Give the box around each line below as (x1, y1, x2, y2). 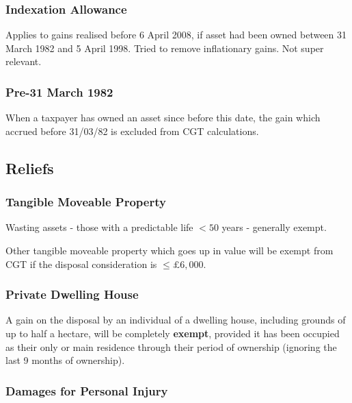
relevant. (5, 54, 42, 69)
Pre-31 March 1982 (5, 83, 113, 100)
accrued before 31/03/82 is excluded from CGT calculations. (5, 123, 259, 138)
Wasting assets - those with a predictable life (5, 220, 193, 234)
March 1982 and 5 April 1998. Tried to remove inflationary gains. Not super (5, 40, 324, 55)
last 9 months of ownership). (5, 353, 125, 367)
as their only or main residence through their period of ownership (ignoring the (5, 339, 337, 354)
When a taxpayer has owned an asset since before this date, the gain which (5, 110, 321, 125)
